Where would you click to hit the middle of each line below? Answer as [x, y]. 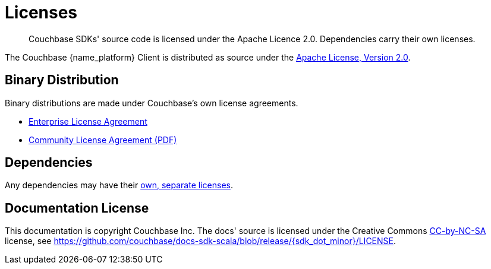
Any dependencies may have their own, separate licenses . [119, 185]
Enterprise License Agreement [88, 121]
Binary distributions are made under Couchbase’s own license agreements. [152, 103]
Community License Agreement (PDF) [103, 140]
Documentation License [77, 208]
